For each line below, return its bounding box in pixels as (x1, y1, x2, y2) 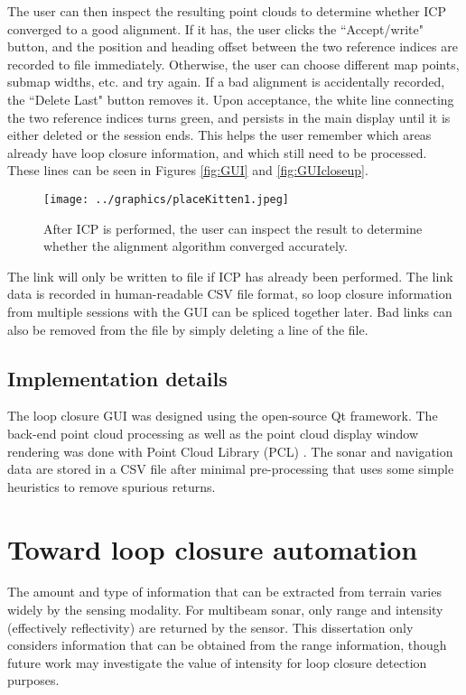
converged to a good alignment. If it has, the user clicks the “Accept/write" (7, 19, 424, 38)
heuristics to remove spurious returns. (7, 477, 216, 496)
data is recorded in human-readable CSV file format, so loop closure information (7, 284, 452, 303)
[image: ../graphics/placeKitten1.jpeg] (43, 192, 290, 206)
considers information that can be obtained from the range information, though (7, 635, 447, 654)
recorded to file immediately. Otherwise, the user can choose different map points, (7, 54, 460, 73)
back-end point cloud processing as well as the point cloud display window (7, 423, 419, 442)
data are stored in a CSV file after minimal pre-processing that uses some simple (7, 459, 454, 478)
